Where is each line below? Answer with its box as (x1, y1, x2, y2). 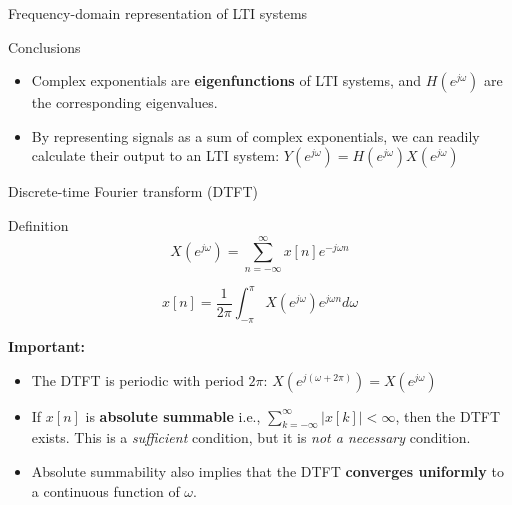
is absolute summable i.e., (85, 405, 261, 426)
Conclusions (8, 36, 81, 57)
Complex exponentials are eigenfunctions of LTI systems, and (31, 70, 422, 91)
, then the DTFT (395, 405, 500, 426)
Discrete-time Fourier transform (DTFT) (8, 181, 259, 202)
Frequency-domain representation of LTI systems (8, 3, 308, 23)
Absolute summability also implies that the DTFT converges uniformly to (31, 461, 504, 482)
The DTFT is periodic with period (31, 369, 244, 390)
